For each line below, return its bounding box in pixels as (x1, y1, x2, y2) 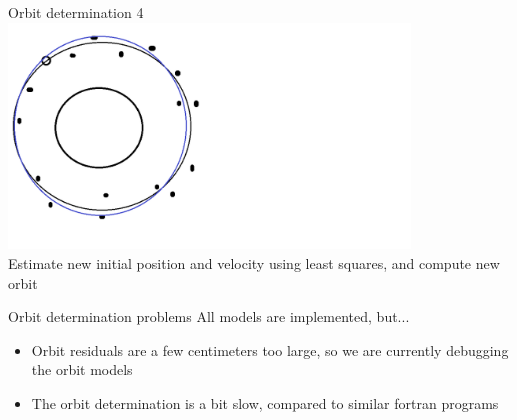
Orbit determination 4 (8, 2, 144, 22)
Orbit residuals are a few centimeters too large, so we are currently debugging (31, 339, 509, 360)
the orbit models (31, 359, 133, 380)
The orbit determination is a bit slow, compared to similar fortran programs (31, 392, 499, 413)
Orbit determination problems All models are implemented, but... (8, 306, 410, 327)
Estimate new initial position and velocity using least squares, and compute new (8, 252, 500, 273)
